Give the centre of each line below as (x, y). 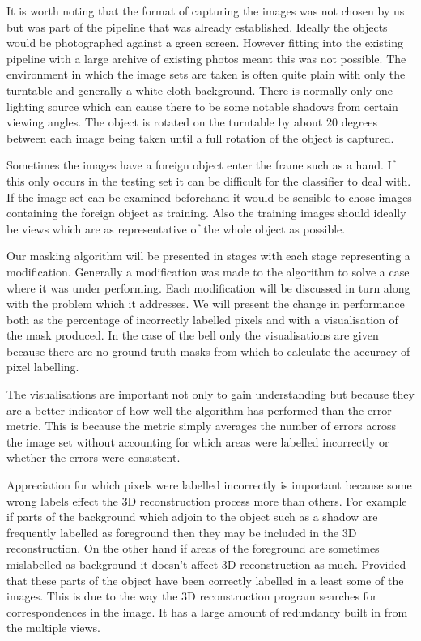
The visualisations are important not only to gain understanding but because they (210, 394)
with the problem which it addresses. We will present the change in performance (206, 303)
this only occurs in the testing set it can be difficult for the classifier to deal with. (209, 180)
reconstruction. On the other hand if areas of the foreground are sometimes (193, 548)
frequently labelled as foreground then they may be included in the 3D (182, 532)
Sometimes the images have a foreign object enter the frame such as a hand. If (201, 165)
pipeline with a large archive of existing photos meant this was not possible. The (206, 58)
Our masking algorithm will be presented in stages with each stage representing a (208, 256)
